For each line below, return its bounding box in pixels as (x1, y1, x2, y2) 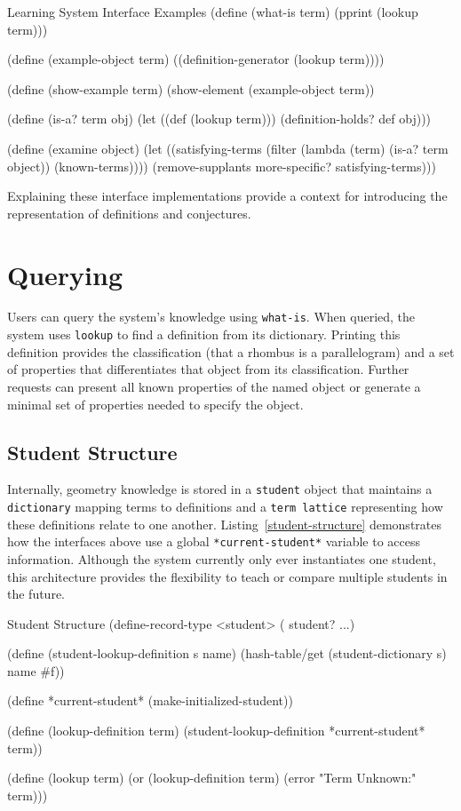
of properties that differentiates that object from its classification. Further (7, 360, 409, 378)
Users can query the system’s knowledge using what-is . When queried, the (7, 307, 416, 326)
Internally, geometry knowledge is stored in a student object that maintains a (7, 480, 433, 498)
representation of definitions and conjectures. (7, 203, 251, 222)
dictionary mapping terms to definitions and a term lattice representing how (7, 497, 443, 516)
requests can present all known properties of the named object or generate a (7, 377, 421, 395)
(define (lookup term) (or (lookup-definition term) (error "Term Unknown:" (7, 768, 417, 787)
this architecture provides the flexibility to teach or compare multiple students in (7, 567, 448, 585)
